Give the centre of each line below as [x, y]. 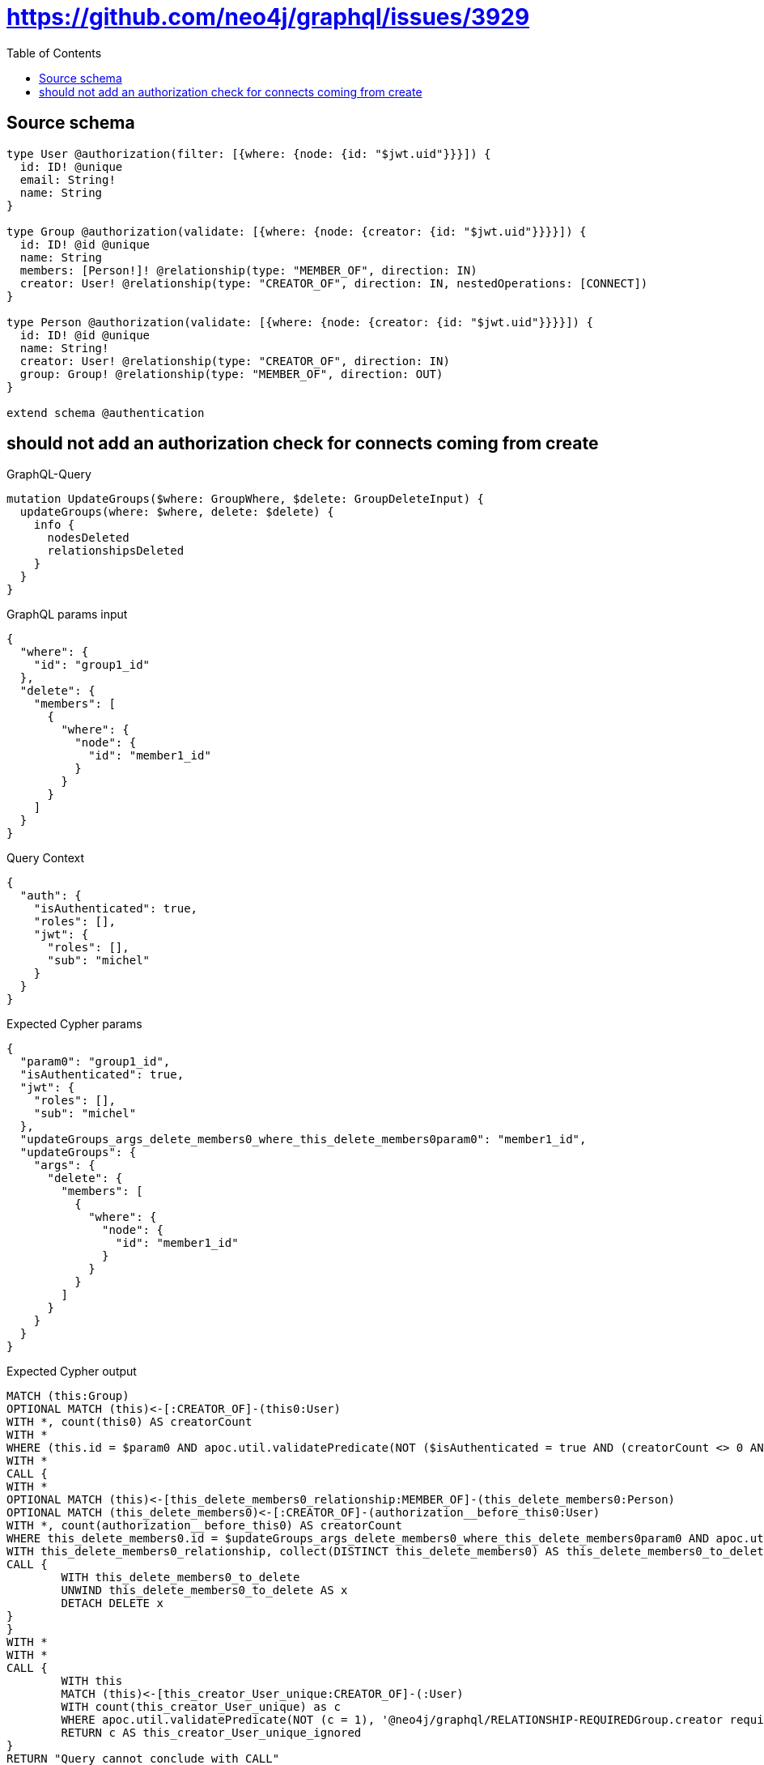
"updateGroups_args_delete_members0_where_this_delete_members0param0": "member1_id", [303, 1140]
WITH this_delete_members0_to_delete [180, 1578]
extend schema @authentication [106, 413]
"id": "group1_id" [92, 665]
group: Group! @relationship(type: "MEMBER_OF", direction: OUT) [231, 374]
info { [54, 525]
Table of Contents [54, 53]
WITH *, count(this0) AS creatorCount [129, 1422]
